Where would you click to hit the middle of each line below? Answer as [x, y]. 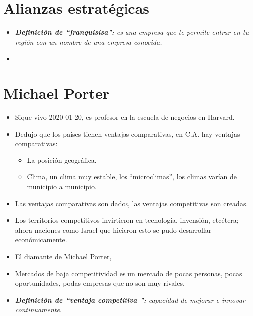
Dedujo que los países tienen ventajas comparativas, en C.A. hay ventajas [127, 133]
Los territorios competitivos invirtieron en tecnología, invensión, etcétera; [127, 220]
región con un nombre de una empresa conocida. [89, 42]
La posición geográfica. [62, 160]
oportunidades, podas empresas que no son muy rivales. [100, 283]
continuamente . [38, 309]
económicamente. [41, 239]
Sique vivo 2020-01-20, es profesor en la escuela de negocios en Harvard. [125, 117]
